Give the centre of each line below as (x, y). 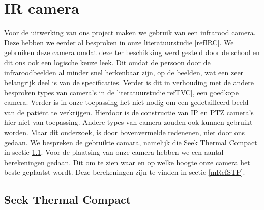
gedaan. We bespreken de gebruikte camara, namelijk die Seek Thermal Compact (131, 142)
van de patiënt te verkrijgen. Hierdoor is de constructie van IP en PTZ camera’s (129, 112)
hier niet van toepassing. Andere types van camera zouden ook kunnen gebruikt (128, 122)
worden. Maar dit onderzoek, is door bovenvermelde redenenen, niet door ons (124, 132)
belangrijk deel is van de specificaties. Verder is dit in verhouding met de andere (129, 82)
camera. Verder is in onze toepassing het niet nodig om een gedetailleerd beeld (126, 102)
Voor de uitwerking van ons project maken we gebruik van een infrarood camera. (130, 32)
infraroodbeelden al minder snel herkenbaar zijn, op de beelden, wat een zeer (124, 72)
